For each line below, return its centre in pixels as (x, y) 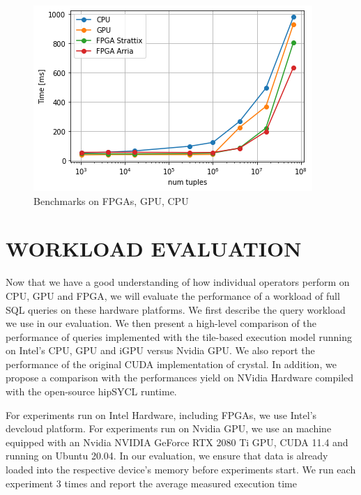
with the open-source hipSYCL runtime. (91, 391)
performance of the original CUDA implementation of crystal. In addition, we (171, 364)
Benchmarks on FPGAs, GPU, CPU (111, 200)
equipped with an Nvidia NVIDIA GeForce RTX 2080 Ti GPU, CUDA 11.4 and (177, 442)
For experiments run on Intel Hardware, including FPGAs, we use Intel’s (161, 414)
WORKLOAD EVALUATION (154, 249)
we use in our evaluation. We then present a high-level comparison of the (161, 323)
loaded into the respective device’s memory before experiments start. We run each (181, 470)
